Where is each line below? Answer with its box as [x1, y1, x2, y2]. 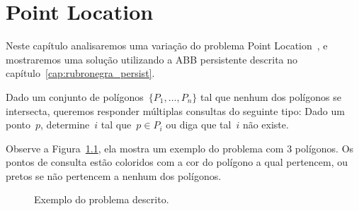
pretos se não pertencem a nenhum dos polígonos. [6, 168, 222, 183]
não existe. [242, 117, 289, 132]
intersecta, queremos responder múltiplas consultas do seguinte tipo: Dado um [6, 103, 345, 118]
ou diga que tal [166, 117, 232, 132]
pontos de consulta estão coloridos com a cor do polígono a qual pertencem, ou [6, 155, 348, 169]
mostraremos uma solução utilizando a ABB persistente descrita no [6, 52, 298, 66]
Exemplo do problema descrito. [34, 192, 169, 207]
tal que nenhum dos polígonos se [200, 89, 341, 104]
